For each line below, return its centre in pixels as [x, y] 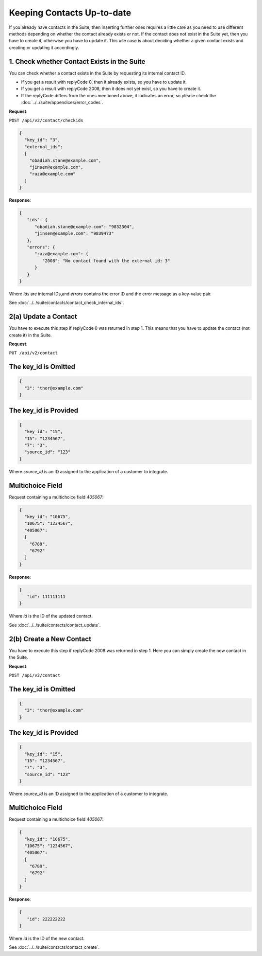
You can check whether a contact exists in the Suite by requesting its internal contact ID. [98, 73]
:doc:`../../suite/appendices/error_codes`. [62, 103]
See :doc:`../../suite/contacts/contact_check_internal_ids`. [66, 303]
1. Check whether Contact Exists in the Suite [77, 62]
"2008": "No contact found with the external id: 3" [106, 261]
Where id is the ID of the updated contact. [51, 616]
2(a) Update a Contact [43, 317]
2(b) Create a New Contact [50, 639]
